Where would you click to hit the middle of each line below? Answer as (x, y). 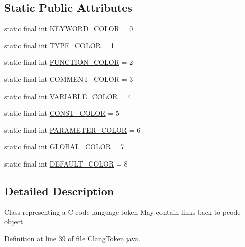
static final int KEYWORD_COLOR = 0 (69, 28)
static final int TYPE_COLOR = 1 (59, 45)
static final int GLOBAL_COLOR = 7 (64, 147)
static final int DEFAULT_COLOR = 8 (66, 163)
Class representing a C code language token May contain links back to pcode (122, 212)
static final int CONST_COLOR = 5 (62, 113)
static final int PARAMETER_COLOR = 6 (72, 130)
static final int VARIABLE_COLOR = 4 (68, 96)
